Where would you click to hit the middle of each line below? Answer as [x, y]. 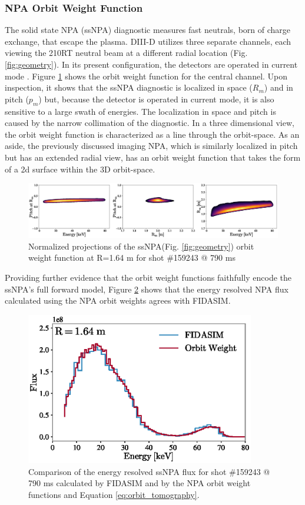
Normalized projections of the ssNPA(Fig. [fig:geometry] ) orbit [141, 246]
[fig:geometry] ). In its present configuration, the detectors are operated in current [151, 64]
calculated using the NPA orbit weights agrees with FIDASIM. [118, 300]
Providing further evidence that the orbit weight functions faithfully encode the [148, 278]
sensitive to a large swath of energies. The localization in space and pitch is [140, 111]
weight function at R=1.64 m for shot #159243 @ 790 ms [132, 258]
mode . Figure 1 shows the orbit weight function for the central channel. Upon [146, 76]
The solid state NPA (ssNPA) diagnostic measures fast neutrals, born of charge [148, 30]
